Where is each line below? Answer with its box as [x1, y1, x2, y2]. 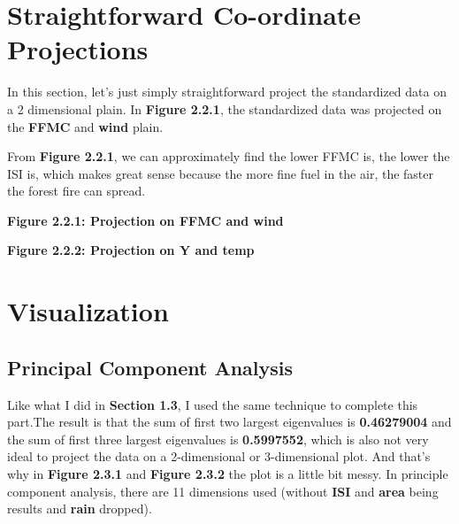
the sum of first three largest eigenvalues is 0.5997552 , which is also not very [7, 429, 429, 448]
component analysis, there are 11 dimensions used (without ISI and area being [7, 482, 439, 500]
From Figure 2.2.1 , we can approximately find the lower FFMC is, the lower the [7, 147, 450, 166]
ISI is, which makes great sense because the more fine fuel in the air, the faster [7, 164, 433, 182]
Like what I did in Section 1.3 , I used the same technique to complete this [7, 395, 418, 413]
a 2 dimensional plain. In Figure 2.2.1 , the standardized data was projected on [7, 99, 442, 118]
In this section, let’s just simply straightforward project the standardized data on [7, 82, 447, 101]
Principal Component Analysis [7, 353, 293, 381]
